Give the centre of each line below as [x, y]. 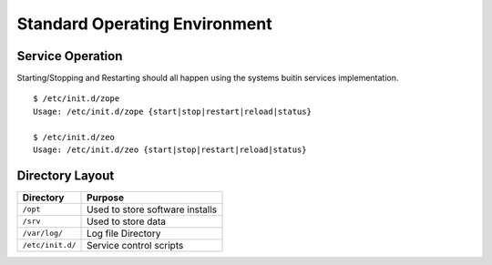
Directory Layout [66, 175]
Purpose [106, 198]
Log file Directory [124, 233]
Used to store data [127, 221]
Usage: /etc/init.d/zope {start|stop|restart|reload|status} [172, 111]
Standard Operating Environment [144, 24]
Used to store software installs [152, 209]
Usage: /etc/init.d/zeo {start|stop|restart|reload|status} [170, 150]
